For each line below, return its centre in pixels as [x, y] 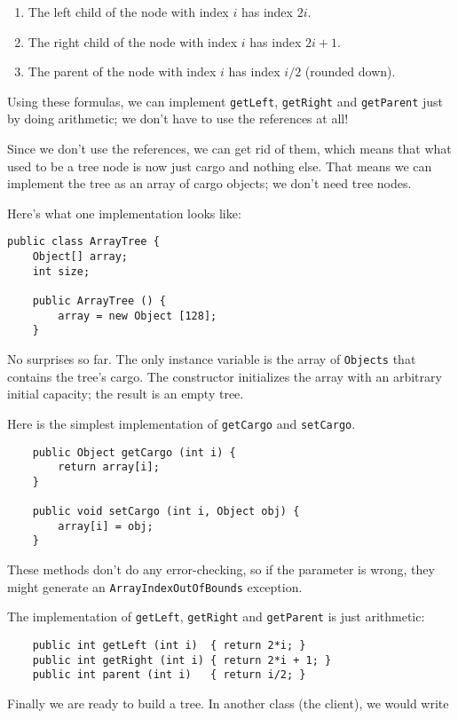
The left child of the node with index [128, 12]
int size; [61, 271]
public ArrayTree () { [99, 301]
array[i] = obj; [106, 526]
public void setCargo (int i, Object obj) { [166, 512]
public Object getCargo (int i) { [134, 452]
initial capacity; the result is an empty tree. [126, 394]
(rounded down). [350, 71]
